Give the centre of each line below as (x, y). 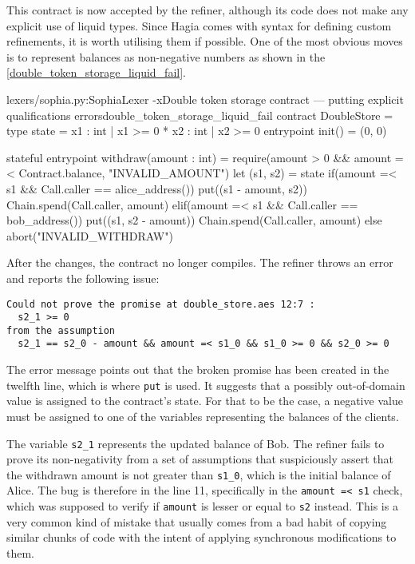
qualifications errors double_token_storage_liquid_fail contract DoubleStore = (200, 115)
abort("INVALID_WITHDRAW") (90, 235)
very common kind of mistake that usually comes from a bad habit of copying (197, 521)
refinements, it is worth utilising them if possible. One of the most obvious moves (205, 41)
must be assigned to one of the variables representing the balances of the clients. (203, 416)
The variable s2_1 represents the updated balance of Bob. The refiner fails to (196, 443)
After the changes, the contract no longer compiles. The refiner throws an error (200, 262)
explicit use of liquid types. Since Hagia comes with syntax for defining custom (199, 25)
